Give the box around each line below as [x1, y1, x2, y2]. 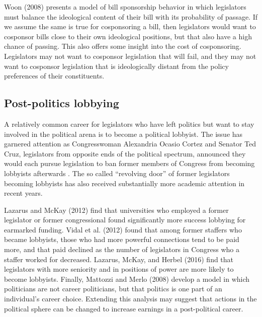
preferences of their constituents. [4, 70, 105, 81]
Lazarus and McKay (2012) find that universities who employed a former [4, 204, 229, 215]
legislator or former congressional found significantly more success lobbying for [4, 214, 246, 225]
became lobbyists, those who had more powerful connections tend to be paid [4, 234, 239, 245]
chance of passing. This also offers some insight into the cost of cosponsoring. [4, 41, 241, 51]
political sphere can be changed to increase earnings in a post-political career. [4, 303, 243, 313]
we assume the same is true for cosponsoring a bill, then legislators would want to [4, 21, 256, 32]
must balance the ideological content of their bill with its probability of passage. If [4, 11, 258, 22]
